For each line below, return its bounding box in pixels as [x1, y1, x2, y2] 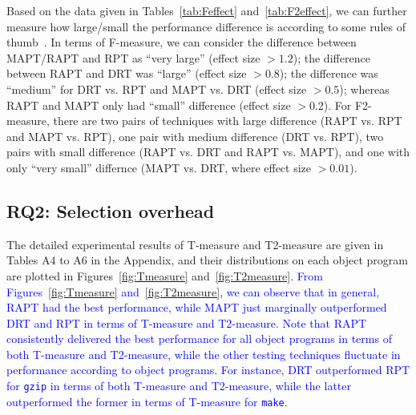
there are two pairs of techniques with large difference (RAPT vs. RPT [53, 112, 402, 129]
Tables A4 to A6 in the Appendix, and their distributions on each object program [6, 252, 408, 268]
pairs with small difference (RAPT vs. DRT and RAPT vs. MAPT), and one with [6, 143, 410, 160]
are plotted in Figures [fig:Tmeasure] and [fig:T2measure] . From [6, 267, 323, 284]
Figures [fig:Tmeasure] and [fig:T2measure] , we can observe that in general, [6, 283, 380, 300]
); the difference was [279, 65, 378, 82]
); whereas [339, 80, 390, 97]
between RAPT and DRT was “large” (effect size [6, 65, 247, 82]
